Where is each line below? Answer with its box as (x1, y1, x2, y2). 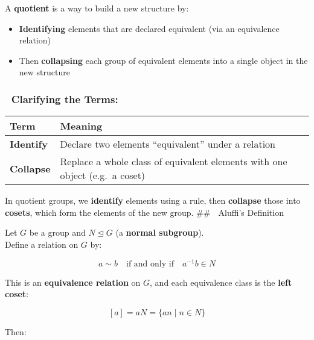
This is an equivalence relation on (5, 275, 141, 288)
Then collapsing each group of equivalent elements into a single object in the (19, 54, 308, 66)
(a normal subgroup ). (115, 226, 204, 239)
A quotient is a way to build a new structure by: (5, 2, 189, 14)
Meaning (60, 119, 103, 133)
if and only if (126, 259, 174, 268)
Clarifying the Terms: (11, 91, 118, 106)
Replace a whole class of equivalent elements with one (60, 154, 287, 169)
